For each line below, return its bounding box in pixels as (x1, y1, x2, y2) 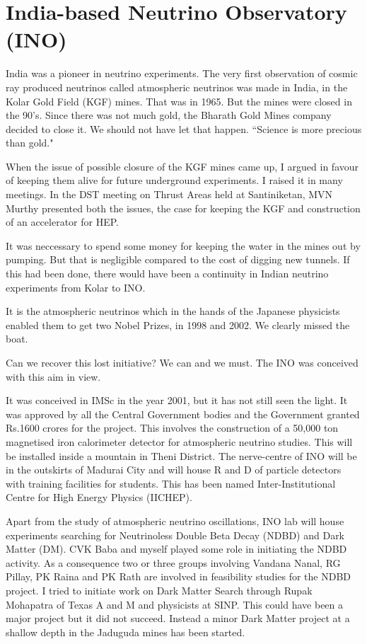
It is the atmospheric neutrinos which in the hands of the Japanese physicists (6, 304, 340, 318)
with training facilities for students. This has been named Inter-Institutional (6, 476, 336, 490)
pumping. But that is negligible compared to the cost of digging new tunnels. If (6, 252, 350, 267)
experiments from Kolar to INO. (6, 280, 146, 294)
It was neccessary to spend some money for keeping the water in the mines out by (6, 238, 361, 253)
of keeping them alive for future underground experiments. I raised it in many (6, 173, 343, 188)
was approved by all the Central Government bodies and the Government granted (6, 406, 360, 421)
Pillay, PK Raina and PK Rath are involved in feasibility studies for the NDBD (6, 569, 351, 584)
